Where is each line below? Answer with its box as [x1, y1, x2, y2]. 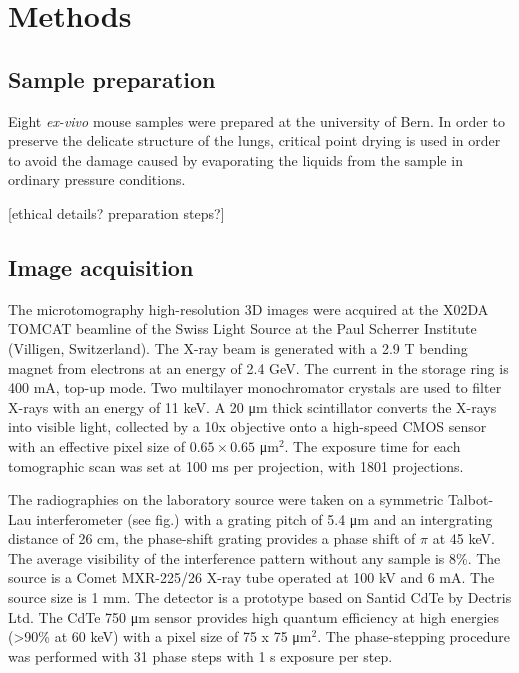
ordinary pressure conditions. [8, 169, 186, 190]
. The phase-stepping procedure [317, 626, 510, 647]
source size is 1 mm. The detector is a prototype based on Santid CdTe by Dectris [8, 587, 512, 608]
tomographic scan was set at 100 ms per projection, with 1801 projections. [8, 455, 464, 476]
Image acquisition [8, 251, 194, 282]
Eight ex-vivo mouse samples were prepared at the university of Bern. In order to [8, 110, 506, 131]
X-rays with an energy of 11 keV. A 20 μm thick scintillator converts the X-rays [8, 396, 497, 417]
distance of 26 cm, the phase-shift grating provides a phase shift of [8, 528, 416, 549]
